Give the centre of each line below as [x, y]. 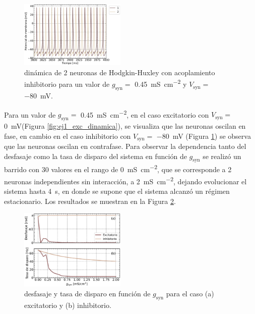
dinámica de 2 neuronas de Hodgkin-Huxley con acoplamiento [120, 72]
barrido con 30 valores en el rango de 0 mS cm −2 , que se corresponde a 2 [118, 169]
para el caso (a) [190, 294]
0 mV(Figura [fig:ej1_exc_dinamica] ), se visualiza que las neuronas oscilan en [125, 125]
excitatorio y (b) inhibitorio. [68, 305]
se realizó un [222, 156]
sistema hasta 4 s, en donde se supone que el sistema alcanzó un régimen [117, 191]
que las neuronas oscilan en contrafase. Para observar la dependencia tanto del [125, 146]
